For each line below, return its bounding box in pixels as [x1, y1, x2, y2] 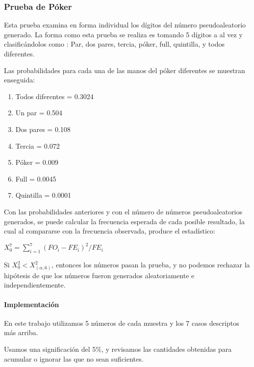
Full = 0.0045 [15, 173, 56, 183]
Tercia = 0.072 [15, 140, 60, 151]
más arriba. [4, 327, 38, 338]
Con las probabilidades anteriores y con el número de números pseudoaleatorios [4, 206, 243, 216]
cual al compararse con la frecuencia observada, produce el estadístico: [4, 226, 215, 236]
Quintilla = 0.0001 [15, 190, 71, 200]
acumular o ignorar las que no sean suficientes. [4, 353, 144, 364]
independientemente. [4, 280, 66, 290]
